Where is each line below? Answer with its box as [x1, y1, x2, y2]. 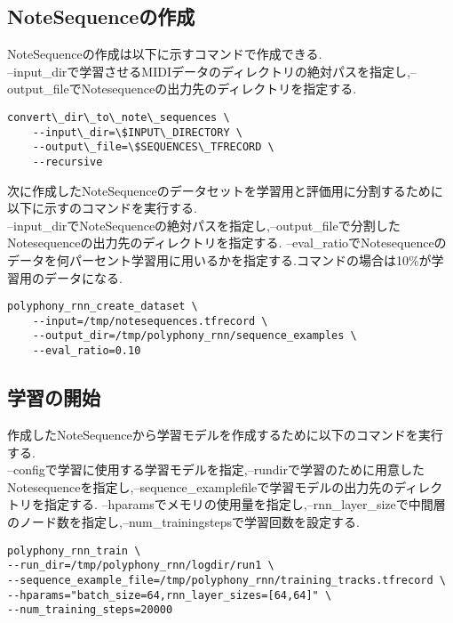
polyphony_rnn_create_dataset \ [7, 300, 198, 313]
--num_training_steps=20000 [7, 603, 173, 617]
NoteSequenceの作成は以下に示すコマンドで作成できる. [7, 44, 322, 63]
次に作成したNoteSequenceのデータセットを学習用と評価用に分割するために [7, 181, 443, 199]
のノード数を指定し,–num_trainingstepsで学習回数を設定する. [7, 512, 360, 530]
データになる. [44, 268, 123, 287]
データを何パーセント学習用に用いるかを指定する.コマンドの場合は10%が [7, 250, 432, 269]
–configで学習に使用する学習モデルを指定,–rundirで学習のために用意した [7, 460, 425, 479]
